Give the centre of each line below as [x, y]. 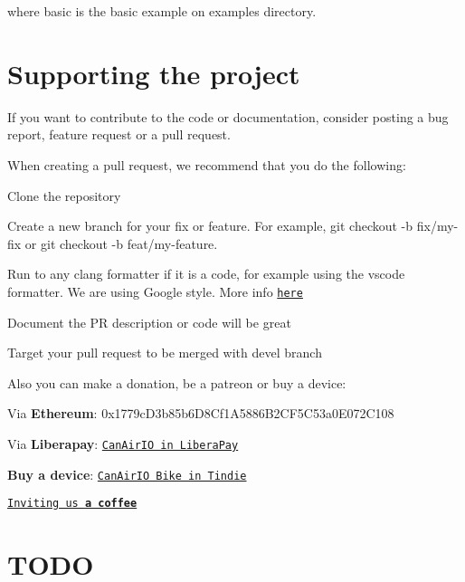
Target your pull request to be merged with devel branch [165, 353]
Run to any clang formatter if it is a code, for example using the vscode [206, 274]
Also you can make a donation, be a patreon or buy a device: [177, 382]
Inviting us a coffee [72, 504]
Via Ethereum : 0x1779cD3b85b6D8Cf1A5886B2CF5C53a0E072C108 [201, 413]
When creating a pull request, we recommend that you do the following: [207, 164]
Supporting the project [154, 73]
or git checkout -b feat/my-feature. [121, 243]
